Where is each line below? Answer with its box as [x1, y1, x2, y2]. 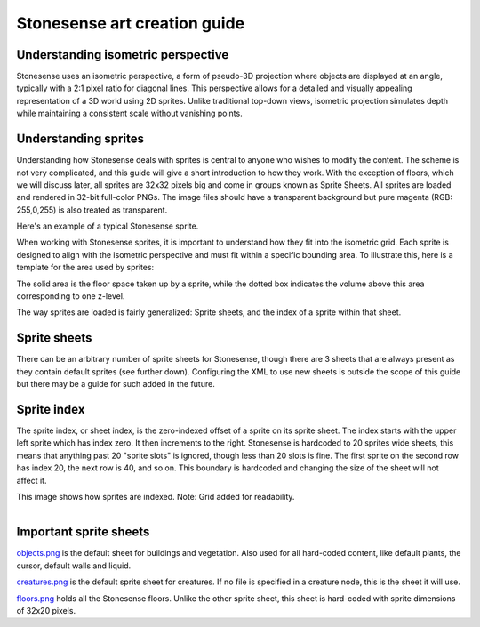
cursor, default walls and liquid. [16, 560, 132, 571]
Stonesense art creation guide [16, 13, 244, 33]
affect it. [16, 475, 47, 486]
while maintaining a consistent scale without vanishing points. [16, 108, 244, 119]
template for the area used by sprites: [16, 262, 155, 273]
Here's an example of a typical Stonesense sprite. [16, 221, 199, 231]
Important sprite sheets [16, 525, 150, 540]
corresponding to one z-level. [16, 291, 125, 301]
